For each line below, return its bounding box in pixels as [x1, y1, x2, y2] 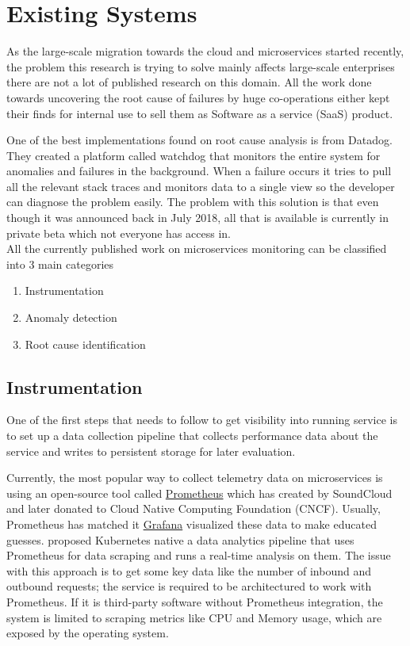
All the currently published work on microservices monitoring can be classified [6, 240, 387, 257]
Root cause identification [25, 335, 146, 352]
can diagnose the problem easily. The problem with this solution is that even [6, 193, 379, 210]
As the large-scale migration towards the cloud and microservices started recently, [6, 43, 404, 59]
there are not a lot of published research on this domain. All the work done [6, 74, 372, 90]
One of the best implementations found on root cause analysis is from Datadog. [6, 132, 393, 148]
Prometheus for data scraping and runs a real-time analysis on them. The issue [6, 547, 391, 564]
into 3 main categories [6, 255, 114, 272]
